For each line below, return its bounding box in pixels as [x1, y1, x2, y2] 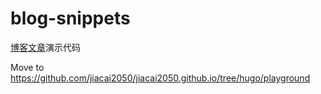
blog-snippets [10, 7, 131, 30]
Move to [10, 61, 45, 73]
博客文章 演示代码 [10, 41, 81, 53]
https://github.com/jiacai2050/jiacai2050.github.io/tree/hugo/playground [10, 72, 311, 84]
